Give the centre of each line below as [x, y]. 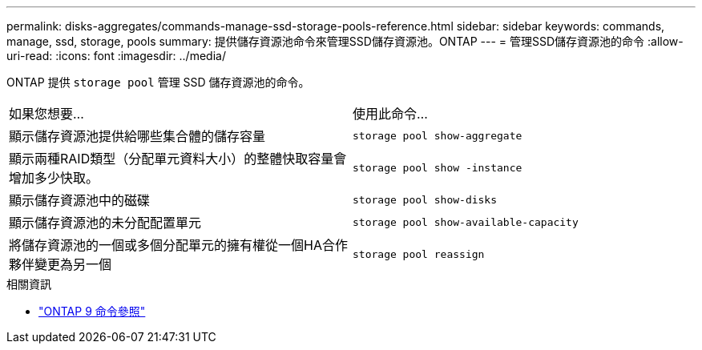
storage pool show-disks [425, 199]
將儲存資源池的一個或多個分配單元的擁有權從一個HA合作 [178, 245]
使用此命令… [390, 114]
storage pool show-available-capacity [466, 222]
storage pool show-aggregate [438, 135]
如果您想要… [46, 114]
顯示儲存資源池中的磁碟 [80, 200]
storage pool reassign [419, 254]
